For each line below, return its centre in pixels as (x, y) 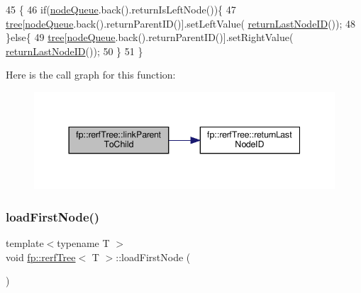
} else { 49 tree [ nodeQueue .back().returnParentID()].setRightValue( (150, 37)
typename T (83, 242)
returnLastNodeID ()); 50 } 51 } (74, 51)
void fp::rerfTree (41, 257)
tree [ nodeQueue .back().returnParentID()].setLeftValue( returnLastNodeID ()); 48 (181, 23)
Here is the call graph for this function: (91, 75)
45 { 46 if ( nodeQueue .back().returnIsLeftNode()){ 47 (121, 9)
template (25, 242)
